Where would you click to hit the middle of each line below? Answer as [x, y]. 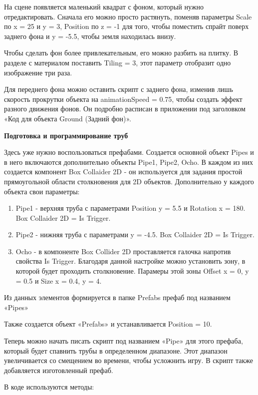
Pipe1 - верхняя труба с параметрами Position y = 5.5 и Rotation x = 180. [130, 208]
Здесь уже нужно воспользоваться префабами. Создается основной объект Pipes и [129, 152]
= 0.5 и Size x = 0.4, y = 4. [59, 280]
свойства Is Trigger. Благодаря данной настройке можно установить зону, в [130, 261]
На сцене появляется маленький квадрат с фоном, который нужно [104, 6]
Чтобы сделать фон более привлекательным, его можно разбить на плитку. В [121, 53]
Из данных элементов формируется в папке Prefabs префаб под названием [117, 297]
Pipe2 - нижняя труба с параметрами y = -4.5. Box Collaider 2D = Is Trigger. [135, 234]
